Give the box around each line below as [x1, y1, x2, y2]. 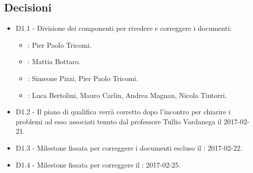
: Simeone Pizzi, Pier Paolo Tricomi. [27, 73, 138, 83]
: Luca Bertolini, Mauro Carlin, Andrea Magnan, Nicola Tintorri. [27, 89, 227, 100]
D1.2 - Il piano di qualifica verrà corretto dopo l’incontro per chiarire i [15, 106, 231, 117]
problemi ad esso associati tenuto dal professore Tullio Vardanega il [15, 116, 222, 126]
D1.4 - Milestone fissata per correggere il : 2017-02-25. [15, 159, 181, 170]
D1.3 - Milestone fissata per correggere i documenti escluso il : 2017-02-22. [15, 142, 243, 153]
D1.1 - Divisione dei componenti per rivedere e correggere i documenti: [15, 23, 232, 33]
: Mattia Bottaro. [27, 56, 81, 67]
